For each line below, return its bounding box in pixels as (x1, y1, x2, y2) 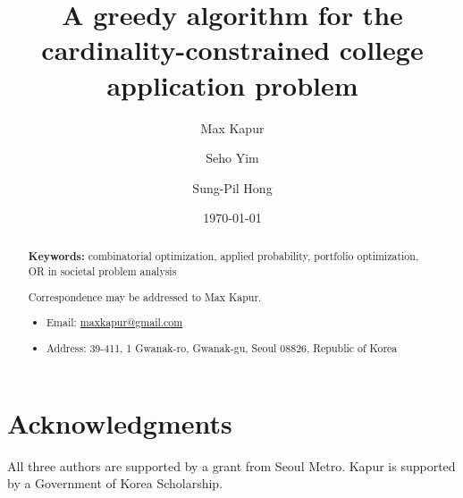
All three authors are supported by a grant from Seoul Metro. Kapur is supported (7, 456, 456, 475)
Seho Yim (206, 148, 259, 167)
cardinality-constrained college (41, 31, 424, 68)
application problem (106, 66, 358, 103)
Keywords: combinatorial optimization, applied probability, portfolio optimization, (28, 248, 419, 264)
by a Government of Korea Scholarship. (7, 474, 223, 493)
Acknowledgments (7, 404, 232, 441)
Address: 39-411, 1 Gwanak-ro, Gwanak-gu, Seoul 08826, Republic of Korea (46, 340, 398, 355)
